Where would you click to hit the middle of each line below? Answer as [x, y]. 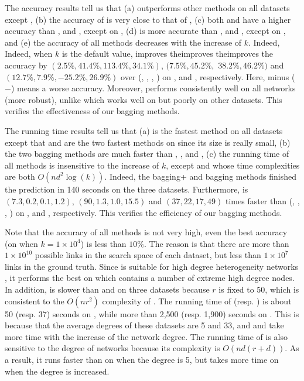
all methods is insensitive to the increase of [82, 165]
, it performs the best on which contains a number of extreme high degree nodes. [150, 278]
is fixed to [236, 289]
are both [20, 176]
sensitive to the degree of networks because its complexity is [112, 348]
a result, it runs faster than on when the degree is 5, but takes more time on [142, 360]
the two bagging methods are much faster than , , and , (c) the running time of [147, 154]
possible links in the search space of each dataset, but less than [148, 255]
